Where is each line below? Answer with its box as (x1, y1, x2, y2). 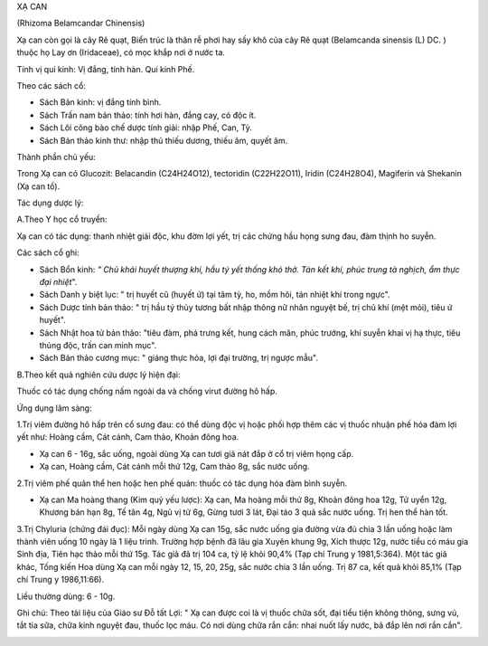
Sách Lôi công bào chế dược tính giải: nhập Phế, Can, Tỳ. (39, 122, 252, 133)
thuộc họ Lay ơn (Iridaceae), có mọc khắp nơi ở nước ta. (16, 47, 226, 58)
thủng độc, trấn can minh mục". (39, 339, 157, 350)
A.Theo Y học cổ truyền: (16, 214, 108, 225)
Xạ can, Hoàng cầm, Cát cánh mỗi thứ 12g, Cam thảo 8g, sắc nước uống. (39, 461, 311, 472)
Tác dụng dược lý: (16, 197, 84, 208)
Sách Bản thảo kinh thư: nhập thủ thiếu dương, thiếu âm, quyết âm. (39, 135, 288, 146)
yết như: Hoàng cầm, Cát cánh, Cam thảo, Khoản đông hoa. (16, 432, 239, 442)
